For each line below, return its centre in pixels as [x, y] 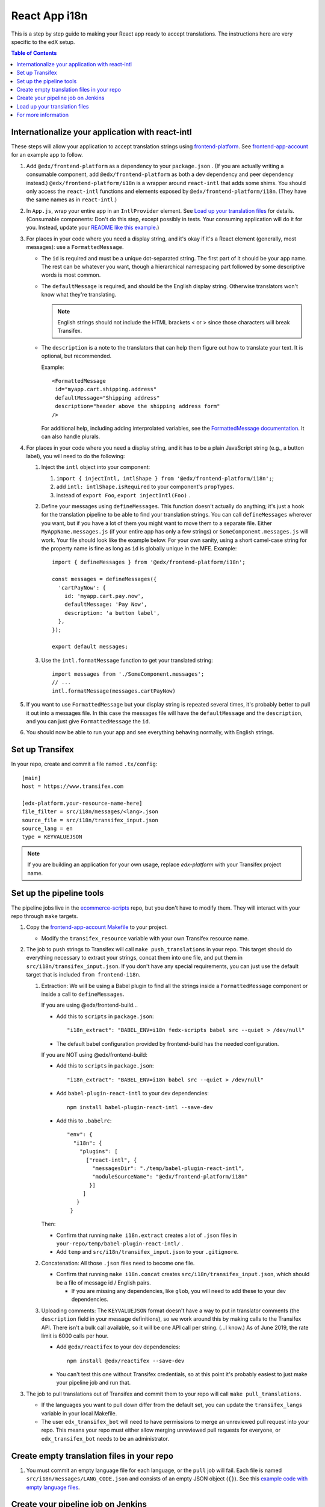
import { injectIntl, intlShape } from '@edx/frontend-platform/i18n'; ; [165, 478]
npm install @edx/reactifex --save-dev [126, 1361]
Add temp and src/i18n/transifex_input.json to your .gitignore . [147, 1252]
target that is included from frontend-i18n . [83, 975]
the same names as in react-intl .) [72, 200]
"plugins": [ [98, 1152]
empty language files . [53, 1487]
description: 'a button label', [112, 613]
